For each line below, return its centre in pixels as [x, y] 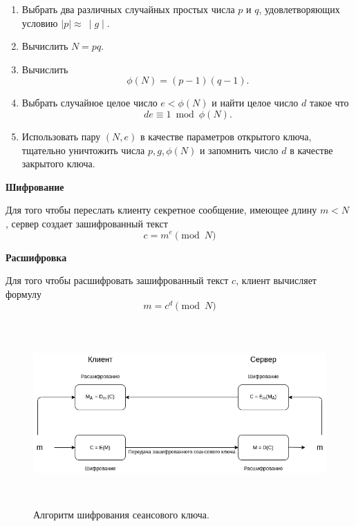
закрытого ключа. [58, 163]
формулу [24, 293]
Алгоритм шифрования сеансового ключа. [121, 514]
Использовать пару [61, 136]
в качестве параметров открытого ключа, [226, 136]
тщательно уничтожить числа [83, 150]
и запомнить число [239, 150]
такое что [329, 103]
